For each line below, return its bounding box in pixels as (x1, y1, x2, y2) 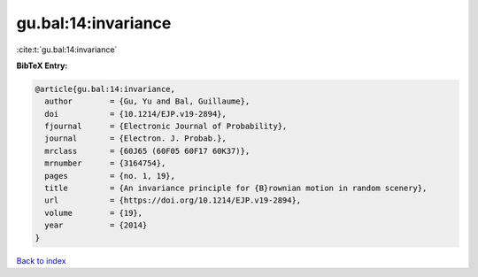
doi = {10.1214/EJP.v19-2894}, (44, 109, 227, 119)
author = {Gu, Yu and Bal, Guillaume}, (44, 96, 251, 106)
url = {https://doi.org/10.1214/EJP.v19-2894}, (44, 196, 302, 205)
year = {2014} (44, 220, 148, 230)
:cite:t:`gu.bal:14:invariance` (16, 44, 118, 55)
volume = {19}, (44, 208, 143, 218)
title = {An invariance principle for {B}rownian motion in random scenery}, (44, 183, 428, 194)
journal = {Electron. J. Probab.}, (44, 134, 227, 143)
